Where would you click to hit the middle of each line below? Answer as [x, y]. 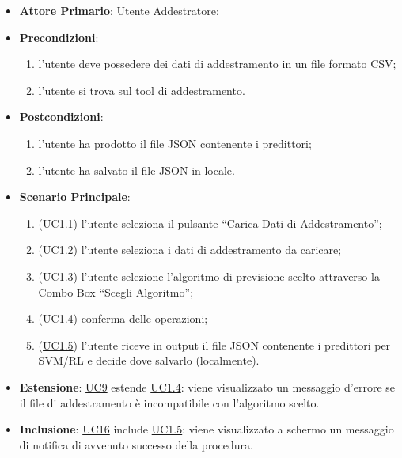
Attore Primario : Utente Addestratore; [119, 10]
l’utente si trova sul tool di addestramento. [142, 90]
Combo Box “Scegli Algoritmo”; [116, 291]
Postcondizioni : [61, 117]
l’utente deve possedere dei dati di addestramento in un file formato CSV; [217, 64]
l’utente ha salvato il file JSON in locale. [137, 170]
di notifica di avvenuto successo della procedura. [136, 444]
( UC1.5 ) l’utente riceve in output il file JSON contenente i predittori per [214, 344]
